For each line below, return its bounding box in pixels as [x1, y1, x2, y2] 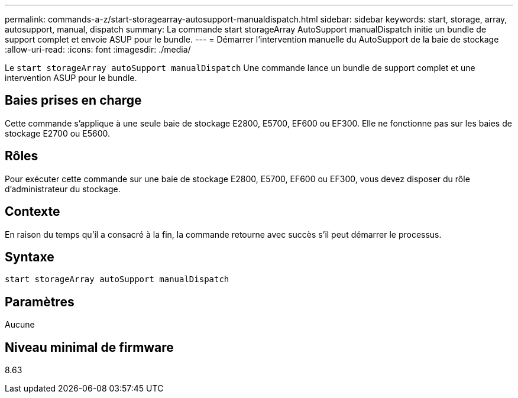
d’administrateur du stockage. [5, 183, 121, 194]
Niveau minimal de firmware [5, 339, 174, 355]
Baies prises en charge [5, 93, 142, 108]
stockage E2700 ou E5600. [5, 128, 111, 138]
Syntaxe [5, 249, 54, 264]
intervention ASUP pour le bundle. [5, 73, 137, 83]
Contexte [5, 204, 60, 219]
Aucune [5, 319, 35, 330]
